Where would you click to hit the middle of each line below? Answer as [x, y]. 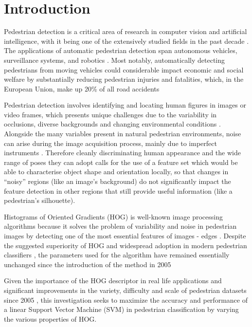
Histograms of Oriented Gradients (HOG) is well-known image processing [113, 216]
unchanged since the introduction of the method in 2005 [88, 264]
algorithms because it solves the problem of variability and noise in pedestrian [120, 226]
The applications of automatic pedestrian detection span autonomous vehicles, [121, 50]
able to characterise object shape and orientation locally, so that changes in [116, 172]
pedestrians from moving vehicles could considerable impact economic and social [124, 69]
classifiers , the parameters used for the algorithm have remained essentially [117, 255]
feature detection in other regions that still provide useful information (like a [118, 191]
